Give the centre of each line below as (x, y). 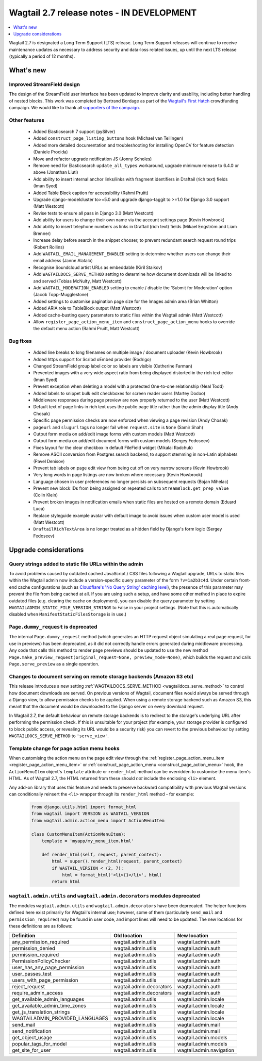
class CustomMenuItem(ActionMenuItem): (79, 834)
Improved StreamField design (44, 84)
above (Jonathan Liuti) (56, 172)
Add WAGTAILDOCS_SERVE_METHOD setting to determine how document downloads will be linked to (133, 274)
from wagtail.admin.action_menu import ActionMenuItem (98, 821)
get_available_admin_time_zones (49, 1006)
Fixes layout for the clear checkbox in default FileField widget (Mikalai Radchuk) (113, 448)
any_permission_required (41, 942)
